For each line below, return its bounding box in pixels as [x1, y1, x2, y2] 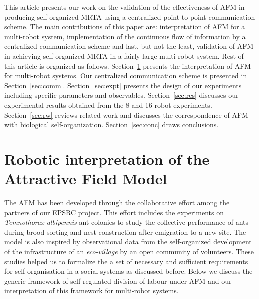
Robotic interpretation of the [4, 148, 210, 169]
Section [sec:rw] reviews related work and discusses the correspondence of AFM [4, 109, 248, 120]
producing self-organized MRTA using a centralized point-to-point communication [4, 11, 255, 22]
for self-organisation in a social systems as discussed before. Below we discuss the [4, 266, 253, 276]
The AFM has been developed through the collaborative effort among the [4, 197, 230, 208]
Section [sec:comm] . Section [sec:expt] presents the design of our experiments [4, 80, 242, 90]
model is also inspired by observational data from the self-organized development [4, 236, 252, 247]
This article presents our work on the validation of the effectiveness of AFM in [4, 2, 245, 12]
